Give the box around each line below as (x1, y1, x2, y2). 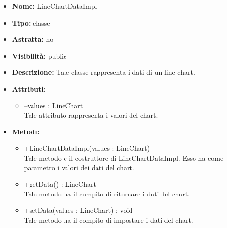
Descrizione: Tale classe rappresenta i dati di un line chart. (12, 67, 195, 77)
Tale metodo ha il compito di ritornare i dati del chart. (24, 188, 190, 198)
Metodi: (12, 126, 40, 136)
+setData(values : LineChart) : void (24, 205, 133, 215)
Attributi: (12, 83, 46, 94)
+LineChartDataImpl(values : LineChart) (24, 143, 150, 153)
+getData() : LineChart (24, 179, 96, 189)
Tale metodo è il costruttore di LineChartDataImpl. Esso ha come (24, 152, 224, 163)
